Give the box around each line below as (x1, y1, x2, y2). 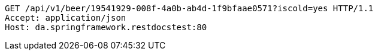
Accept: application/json (5, 13, 126, 22)
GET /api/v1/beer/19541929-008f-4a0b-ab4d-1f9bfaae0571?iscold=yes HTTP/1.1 (5, 4, 374, 13)
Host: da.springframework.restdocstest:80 (5, 22, 207, 32)
